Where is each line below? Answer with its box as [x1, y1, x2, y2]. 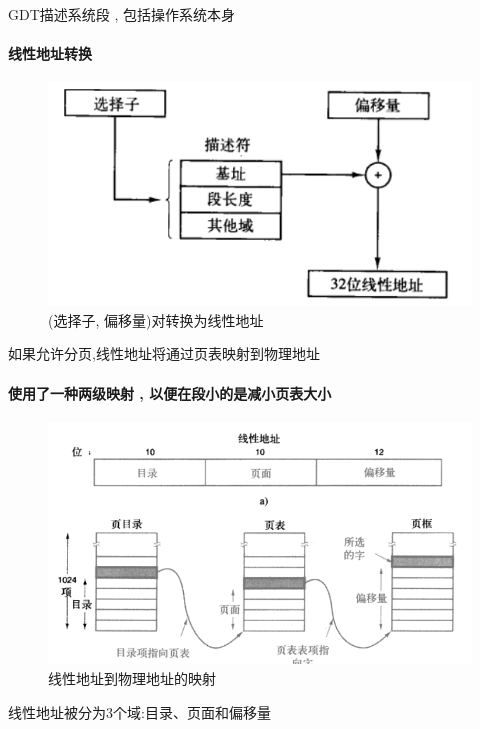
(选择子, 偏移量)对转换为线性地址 [48, 309, 264, 330]
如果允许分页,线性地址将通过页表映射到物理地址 [8, 343, 320, 364]
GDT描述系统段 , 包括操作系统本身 [8, 4, 236, 24]
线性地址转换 [8, 43, 92, 64]
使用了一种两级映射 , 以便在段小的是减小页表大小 [8, 382, 332, 403]
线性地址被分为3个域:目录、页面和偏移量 [8, 701, 271, 722]
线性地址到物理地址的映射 [48, 667, 216, 688]
